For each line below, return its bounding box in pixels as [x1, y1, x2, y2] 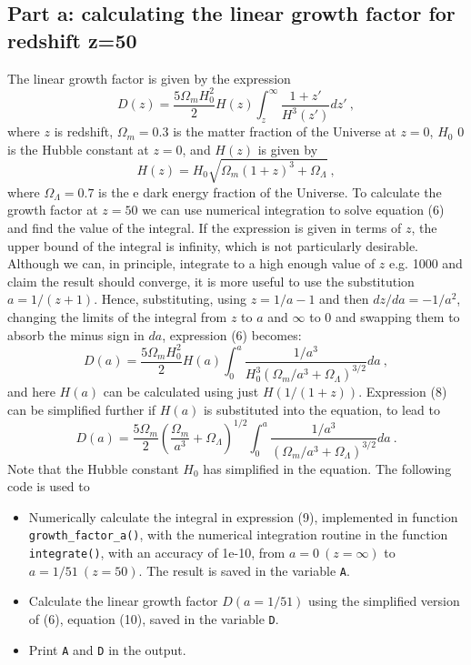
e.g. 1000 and [389, 254, 463, 273]
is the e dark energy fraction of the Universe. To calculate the [98, 182, 442, 201]
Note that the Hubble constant [7, 458, 179, 478]
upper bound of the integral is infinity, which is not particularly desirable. [7, 236, 419, 255]
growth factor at [7, 200, 98, 219]
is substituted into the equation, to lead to [203, 399, 440, 418]
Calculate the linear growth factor [28, 591, 218, 610]
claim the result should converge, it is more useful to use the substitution [7, 271, 415, 290]
